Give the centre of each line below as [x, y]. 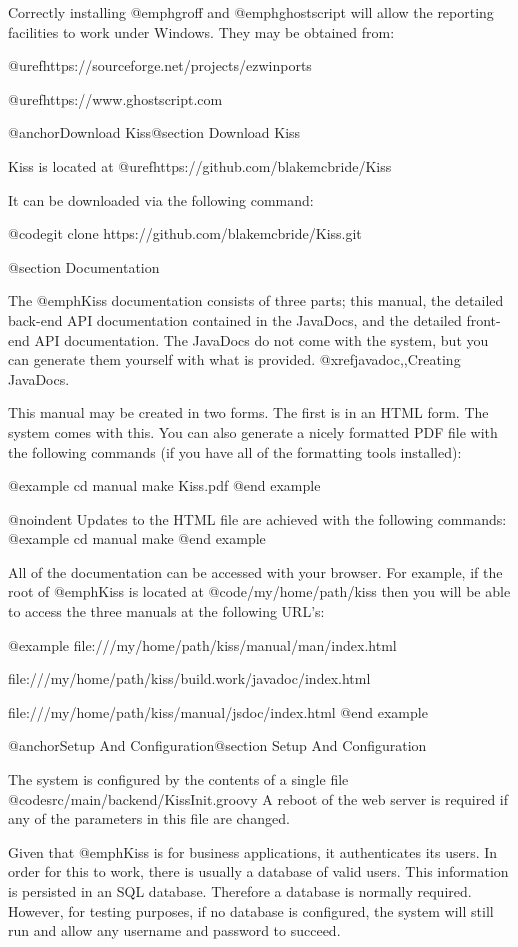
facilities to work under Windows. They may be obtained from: [201, 31]
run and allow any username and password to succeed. [174, 930]
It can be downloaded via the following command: [161, 199]
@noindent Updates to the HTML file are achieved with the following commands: [257, 518]
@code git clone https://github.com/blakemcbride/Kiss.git [185, 233]
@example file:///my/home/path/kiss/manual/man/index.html [202, 644]
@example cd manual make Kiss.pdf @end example [164, 485]
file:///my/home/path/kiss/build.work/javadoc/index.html [189, 678]
